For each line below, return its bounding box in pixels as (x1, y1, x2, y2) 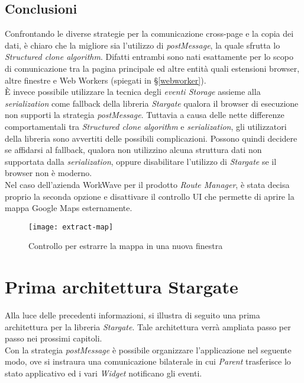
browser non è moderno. (5, 167, 92, 179)
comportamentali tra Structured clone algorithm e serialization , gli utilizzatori (5, 120, 287, 132)
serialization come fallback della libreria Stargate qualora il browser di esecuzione (5, 97, 299, 109)
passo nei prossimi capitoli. (5, 332, 102, 344)
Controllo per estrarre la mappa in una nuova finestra (28, 240, 223, 252)
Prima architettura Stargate (5, 275, 238, 299)
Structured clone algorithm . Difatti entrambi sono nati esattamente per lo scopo (5, 50, 293, 63)
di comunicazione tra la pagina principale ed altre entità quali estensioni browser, (5, 62, 300, 74)
